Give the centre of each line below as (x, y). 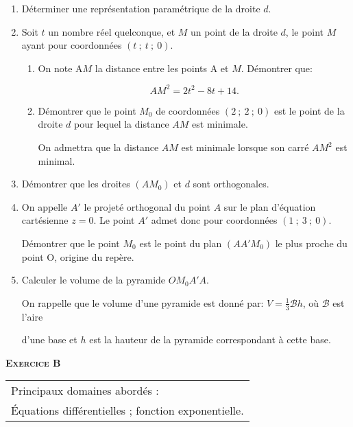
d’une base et (49, 339)
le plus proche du (311, 243)
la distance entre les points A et (162, 68)
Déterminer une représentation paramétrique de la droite (141, 8)
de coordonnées (188, 110)
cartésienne (45, 220)
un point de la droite (234, 31)
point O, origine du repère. (78, 256)
